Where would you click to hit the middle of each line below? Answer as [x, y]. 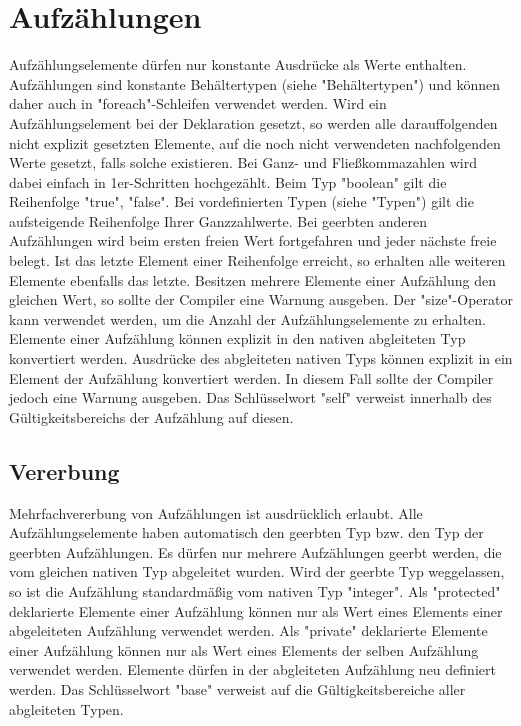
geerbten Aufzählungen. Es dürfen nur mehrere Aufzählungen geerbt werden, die [255, 551]
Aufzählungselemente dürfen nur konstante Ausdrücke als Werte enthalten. [238, 64]
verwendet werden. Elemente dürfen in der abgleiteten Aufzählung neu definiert [252, 669]
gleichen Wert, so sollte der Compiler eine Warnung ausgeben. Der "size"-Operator [261, 299]
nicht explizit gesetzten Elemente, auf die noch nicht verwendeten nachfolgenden [255, 142]
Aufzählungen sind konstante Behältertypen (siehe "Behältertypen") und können [255, 83]
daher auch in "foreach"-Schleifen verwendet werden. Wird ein [198, 103]
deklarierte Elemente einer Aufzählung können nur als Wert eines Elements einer [256, 610]
